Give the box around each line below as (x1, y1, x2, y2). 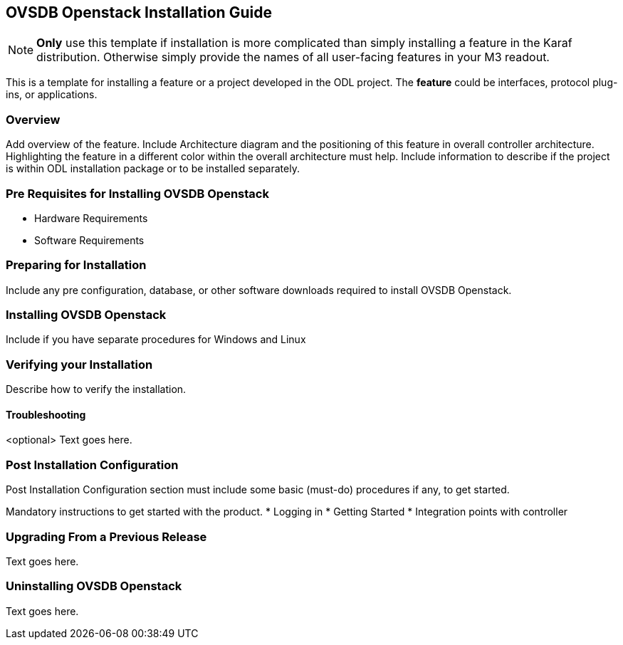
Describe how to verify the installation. (6, 383, 187, 396)
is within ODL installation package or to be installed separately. (6, 162, 300, 175)
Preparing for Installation (6, 258, 147, 273)
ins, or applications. (6, 88, 98, 101)
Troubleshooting (6, 408, 86, 421)
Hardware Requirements (34, 211, 148, 224)
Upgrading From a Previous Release (6, 529, 207, 544)
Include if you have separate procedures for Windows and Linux (6, 333, 306, 346)
